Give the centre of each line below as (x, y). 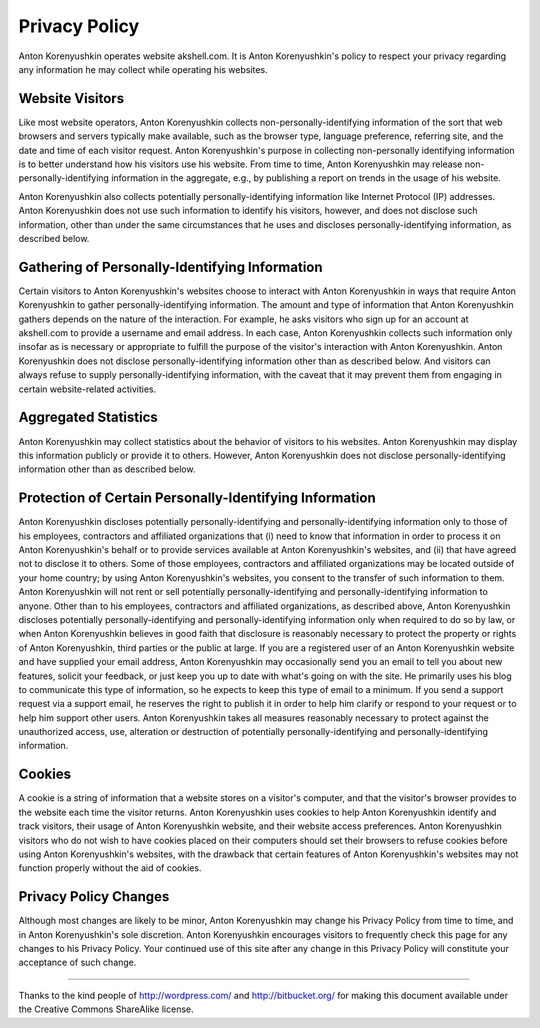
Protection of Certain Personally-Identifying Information (197, 498)
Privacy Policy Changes (94, 896)
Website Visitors (71, 98)
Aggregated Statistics (88, 417)
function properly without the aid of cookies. (110, 868)
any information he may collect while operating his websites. (143, 69)
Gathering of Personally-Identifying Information (171, 266)
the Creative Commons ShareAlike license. (106, 1009)
